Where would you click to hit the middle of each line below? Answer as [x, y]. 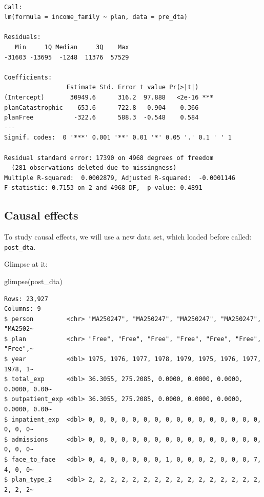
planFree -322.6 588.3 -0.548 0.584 [101, 118]
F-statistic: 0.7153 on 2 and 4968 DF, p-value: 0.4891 [103, 188]
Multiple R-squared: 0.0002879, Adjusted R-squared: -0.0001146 [120, 178]
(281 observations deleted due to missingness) [94, 168]
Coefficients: [28, 77]
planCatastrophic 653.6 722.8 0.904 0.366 [101, 107]
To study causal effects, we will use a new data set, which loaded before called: [128, 237]
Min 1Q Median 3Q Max [72, 47]
